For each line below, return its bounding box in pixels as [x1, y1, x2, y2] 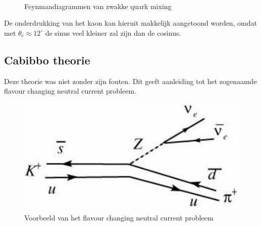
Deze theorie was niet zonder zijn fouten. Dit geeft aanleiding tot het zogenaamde [4, 76, 257, 86]
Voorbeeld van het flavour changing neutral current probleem [24, 212, 214, 222]
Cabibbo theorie [4, 52, 90, 67]
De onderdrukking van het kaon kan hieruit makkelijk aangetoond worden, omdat [4, 18, 257, 28]
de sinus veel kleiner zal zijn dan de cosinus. [45, 27, 181, 38]
